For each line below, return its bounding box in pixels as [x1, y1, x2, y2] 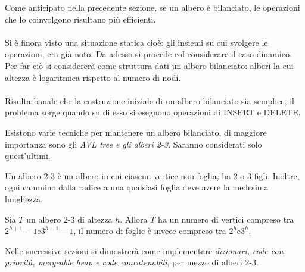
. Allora [120, 212, 148, 225]
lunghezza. [5, 192, 43, 205]
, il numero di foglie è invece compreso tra [73, 224, 226, 237]
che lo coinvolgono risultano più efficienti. [5, 12, 156, 25]
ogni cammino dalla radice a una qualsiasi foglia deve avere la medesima [5, 181, 269, 193]
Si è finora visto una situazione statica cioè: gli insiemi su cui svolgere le [5, 36, 268, 48]
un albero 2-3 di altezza [26, 212, 113, 225]
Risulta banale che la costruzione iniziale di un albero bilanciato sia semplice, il [5, 94, 294, 107]
